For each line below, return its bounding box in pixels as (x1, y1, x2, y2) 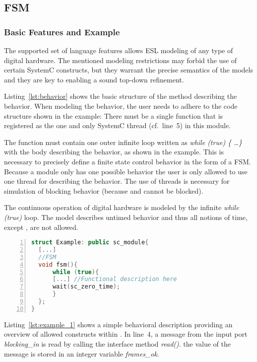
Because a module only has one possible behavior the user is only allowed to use (4, 166, 248, 176)
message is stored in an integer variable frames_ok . (4, 348, 159, 359)
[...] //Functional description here (52, 276, 177, 283)
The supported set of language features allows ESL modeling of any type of (4, 45, 233, 55)
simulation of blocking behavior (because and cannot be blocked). (4, 185, 203, 196)
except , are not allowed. (4, 221, 78, 232)
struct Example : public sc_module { (31, 239, 149, 246)
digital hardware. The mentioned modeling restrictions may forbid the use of (4, 55, 237, 65)
